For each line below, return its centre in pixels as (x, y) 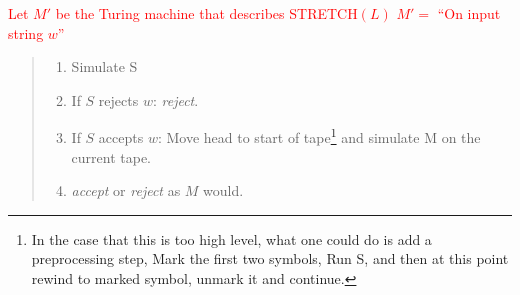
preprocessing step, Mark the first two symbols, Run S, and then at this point (270, 258)
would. (223, 190)
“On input (469, 13)
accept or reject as (126, 190)
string (26, 32)
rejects (118, 99)
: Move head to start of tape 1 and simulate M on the (319, 136)
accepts (121, 137)
